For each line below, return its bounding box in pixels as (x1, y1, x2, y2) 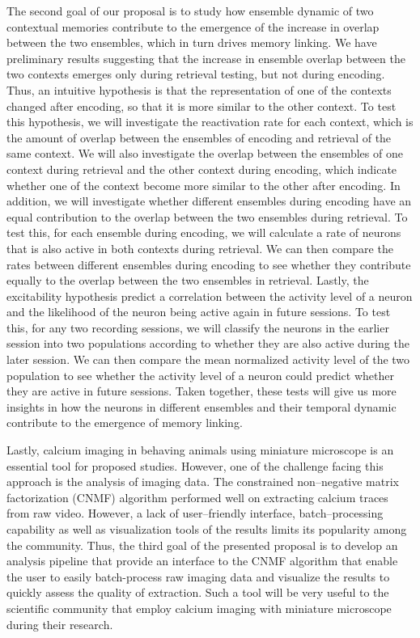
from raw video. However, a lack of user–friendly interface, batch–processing (6, 505, 384, 522)
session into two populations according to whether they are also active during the (6, 335, 409, 352)
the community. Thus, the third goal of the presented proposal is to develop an (6, 536, 398, 553)
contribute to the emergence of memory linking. (6, 414, 243, 431)
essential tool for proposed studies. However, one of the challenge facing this (6, 457, 384, 474)
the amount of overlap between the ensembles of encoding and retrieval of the (6, 129, 392, 146)
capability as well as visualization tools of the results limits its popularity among (6, 521, 407, 537)
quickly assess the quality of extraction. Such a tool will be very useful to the (6, 584, 389, 601)
